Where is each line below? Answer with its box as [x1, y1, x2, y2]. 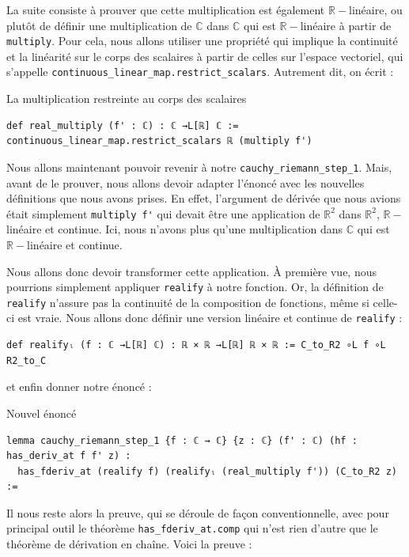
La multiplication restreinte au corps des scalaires [6, 90, 247, 107]
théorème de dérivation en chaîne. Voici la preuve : [6, 536, 252, 552]
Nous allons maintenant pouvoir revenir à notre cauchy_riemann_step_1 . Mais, [6, 158, 392, 175]
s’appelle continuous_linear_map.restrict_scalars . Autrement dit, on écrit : [6, 63, 394, 80]
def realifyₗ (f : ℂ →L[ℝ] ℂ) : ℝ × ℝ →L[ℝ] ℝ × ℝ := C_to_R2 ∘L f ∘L [6, 339, 386, 351]
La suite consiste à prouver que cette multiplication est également [6, 2, 325, 17]
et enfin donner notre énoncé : [6, 378, 152, 395]
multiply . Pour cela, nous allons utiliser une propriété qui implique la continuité [6, 32, 398, 49]
